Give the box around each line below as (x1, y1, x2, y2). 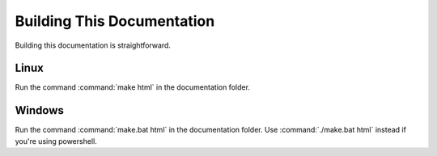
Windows (15, 103, 64, 117)
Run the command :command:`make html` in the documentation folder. (15, 82, 251, 92)
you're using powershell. (15, 136, 97, 145)
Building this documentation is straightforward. (15, 40, 172, 50)
